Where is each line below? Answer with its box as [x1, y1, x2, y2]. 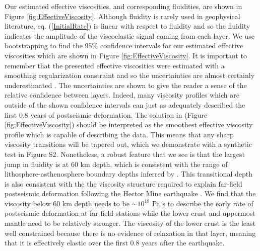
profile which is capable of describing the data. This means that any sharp [5, 129, 234, 139]
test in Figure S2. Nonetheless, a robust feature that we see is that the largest [5, 148, 245, 159]
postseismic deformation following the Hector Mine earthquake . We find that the [5, 188, 256, 199]
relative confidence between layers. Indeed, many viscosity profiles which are [5, 90, 239, 100]
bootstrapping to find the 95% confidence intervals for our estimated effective [5, 40, 243, 51]
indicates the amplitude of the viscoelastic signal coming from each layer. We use [5, 30, 254, 41]
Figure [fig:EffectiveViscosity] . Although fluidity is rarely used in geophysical [5, 11, 240, 21]
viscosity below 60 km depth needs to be [5, 198, 129, 208]
